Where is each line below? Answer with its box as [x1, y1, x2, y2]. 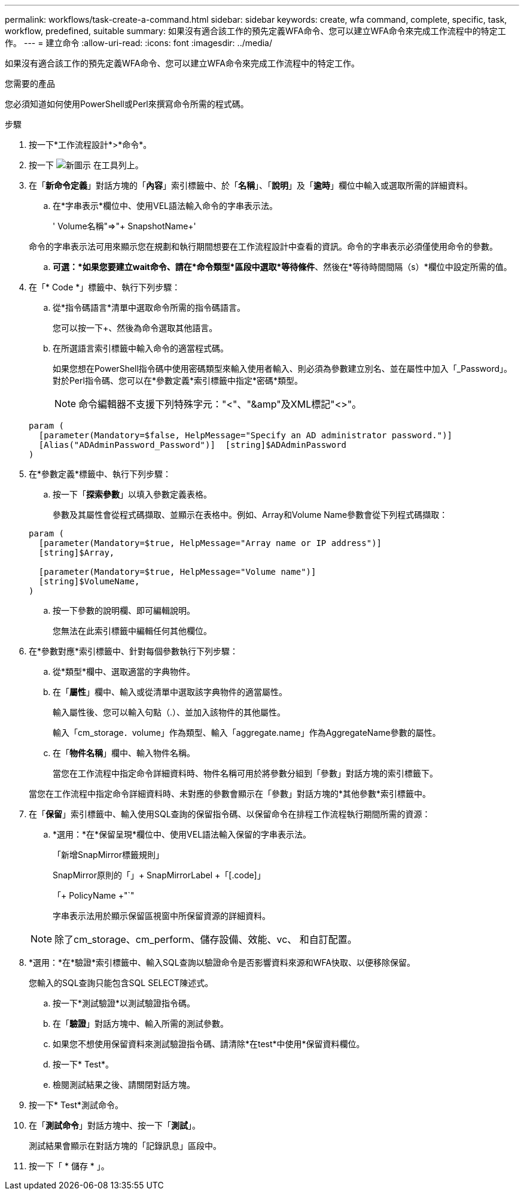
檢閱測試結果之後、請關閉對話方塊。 [53, 1079, 195, 1090]
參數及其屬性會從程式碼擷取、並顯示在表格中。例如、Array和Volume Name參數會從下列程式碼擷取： [53, 509, 448, 520]
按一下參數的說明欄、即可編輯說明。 [53, 605, 195, 615]
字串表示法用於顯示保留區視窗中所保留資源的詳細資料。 [53, 911, 270, 921]
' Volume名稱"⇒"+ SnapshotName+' [53, 221, 196, 231]
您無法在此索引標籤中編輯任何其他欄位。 [53, 626, 212, 636]
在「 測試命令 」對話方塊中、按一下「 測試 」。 [29, 1120, 200, 1130]
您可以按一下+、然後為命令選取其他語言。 [53, 323, 218, 333]
